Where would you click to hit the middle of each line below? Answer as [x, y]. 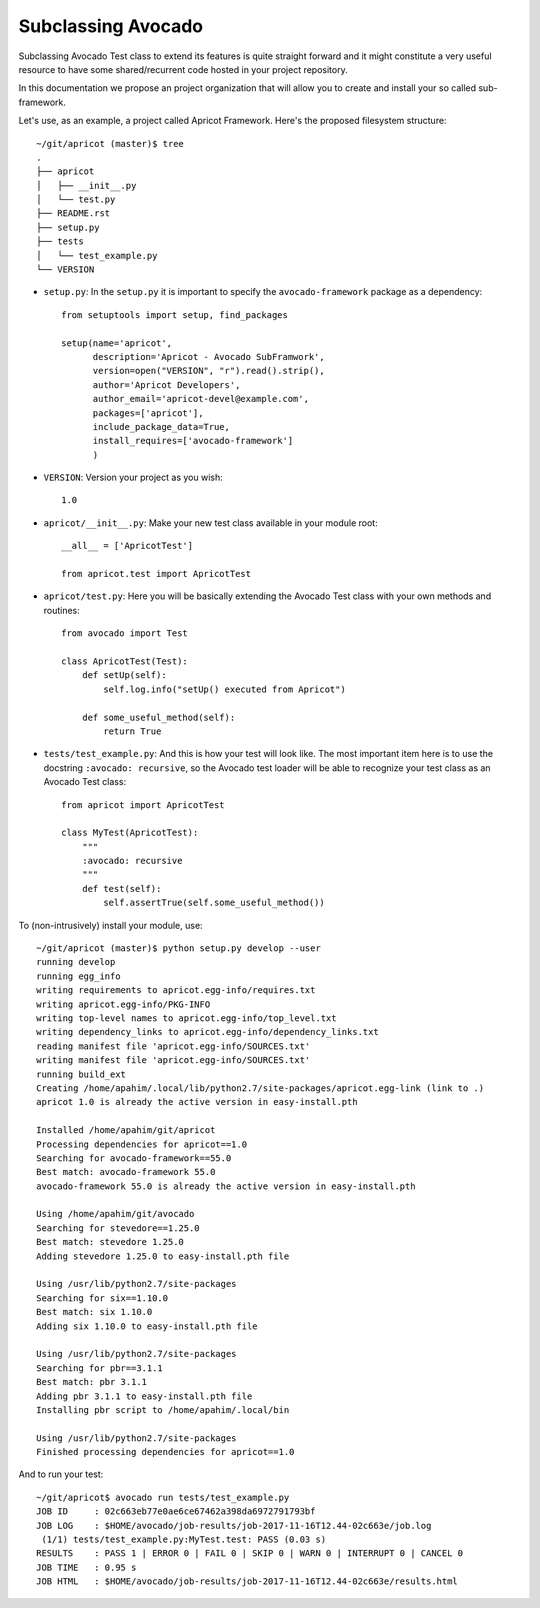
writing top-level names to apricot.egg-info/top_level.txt [186, 1018]
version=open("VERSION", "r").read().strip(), [208, 371]
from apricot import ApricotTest [143, 804]
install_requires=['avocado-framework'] [193, 441]
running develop [76, 962]
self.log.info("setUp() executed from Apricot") [225, 689]
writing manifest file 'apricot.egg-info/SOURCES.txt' [173, 1060]
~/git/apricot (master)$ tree [110, 143]
